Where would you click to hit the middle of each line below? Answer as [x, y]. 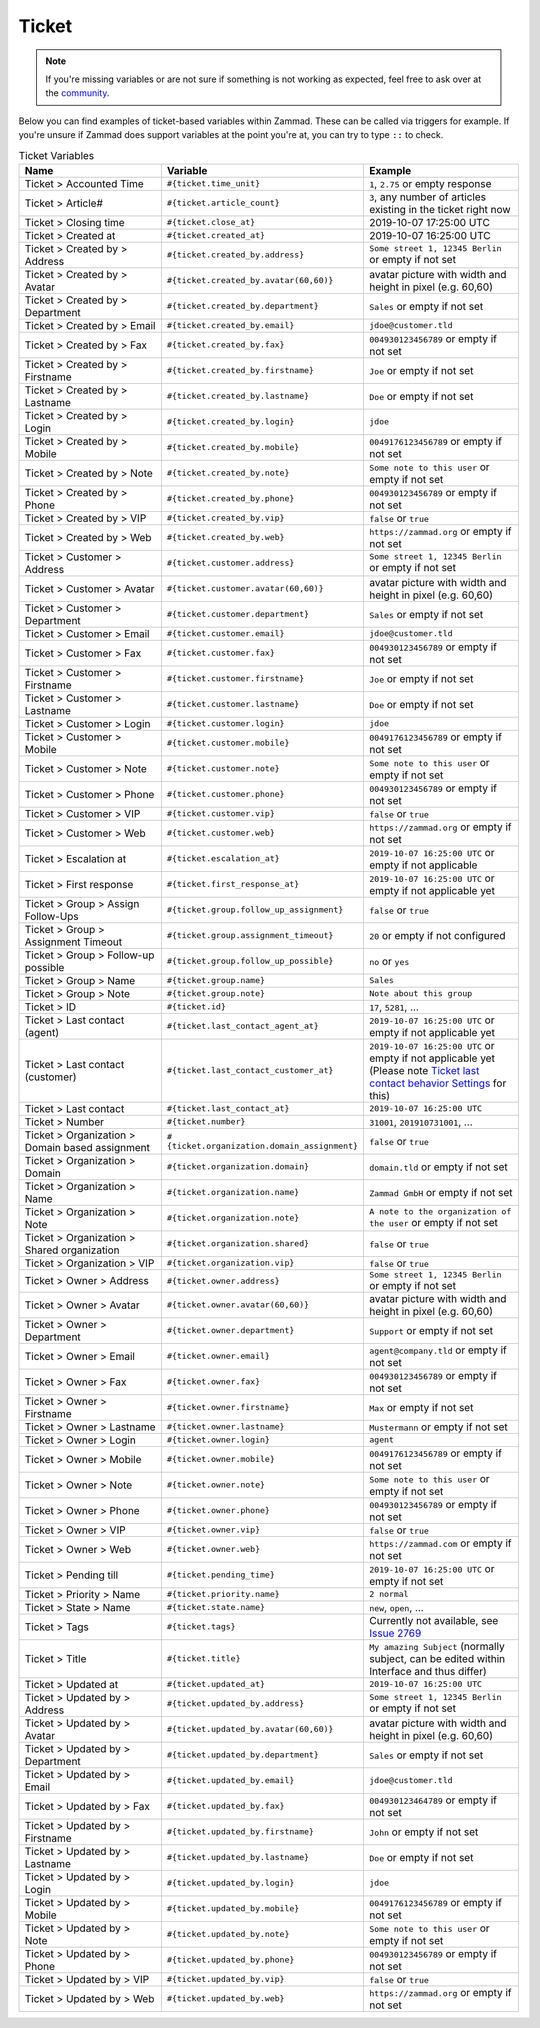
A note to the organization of [440, 1211]
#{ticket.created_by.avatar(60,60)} [250, 280]
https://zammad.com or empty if [440, 1543]
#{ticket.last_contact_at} [228, 1108]
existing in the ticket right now [440, 209]
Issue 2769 [395, 1633]
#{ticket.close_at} [211, 222]
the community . [77, 93]
